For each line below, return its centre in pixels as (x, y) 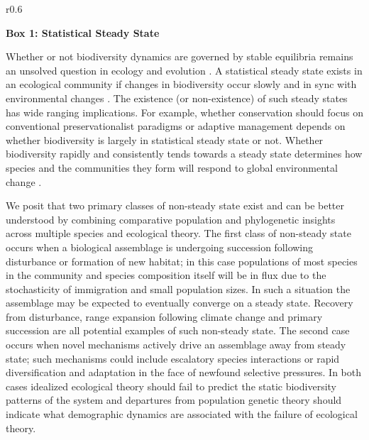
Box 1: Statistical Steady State (83, 32)
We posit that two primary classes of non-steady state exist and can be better (175, 205)
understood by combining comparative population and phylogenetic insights (171, 219)
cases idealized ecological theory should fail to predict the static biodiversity (171, 386)
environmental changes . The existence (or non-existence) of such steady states (177, 98)
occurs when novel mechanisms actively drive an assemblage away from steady (176, 345)
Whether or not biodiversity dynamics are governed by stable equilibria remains (180, 56)
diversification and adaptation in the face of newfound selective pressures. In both (184, 372)
